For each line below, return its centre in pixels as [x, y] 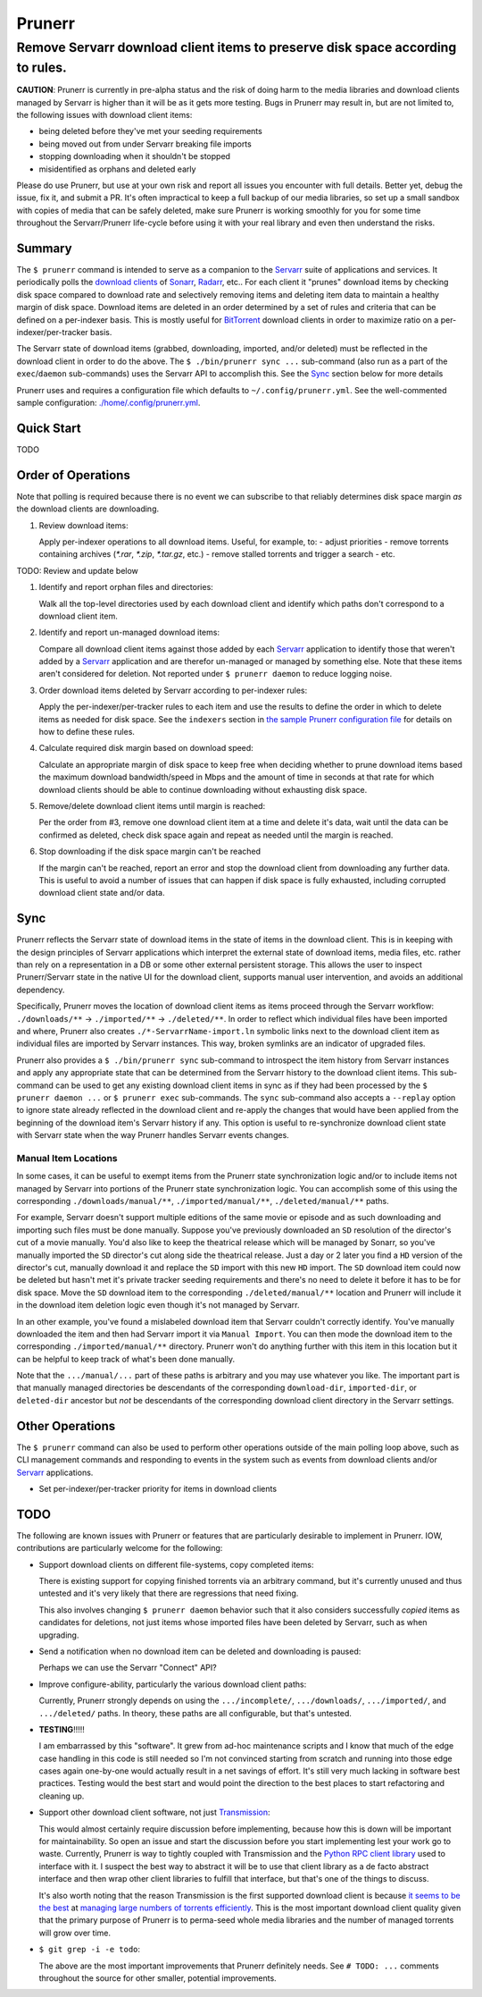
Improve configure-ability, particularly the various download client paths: [173, 1684]
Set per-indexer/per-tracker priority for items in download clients [158, 1488]
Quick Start [49, 428]
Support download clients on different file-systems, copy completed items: [176, 1564]
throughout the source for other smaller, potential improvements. [158, 1978]
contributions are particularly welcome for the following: [120, 1548]
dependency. [41, 990]
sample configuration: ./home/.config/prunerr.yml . [108, 402]
